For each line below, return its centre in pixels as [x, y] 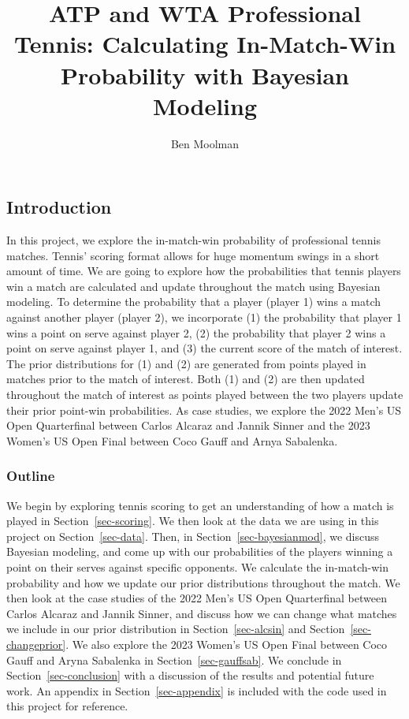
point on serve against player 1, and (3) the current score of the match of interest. [204, 348]
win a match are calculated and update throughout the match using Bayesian [193, 286]
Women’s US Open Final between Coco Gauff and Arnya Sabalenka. [172, 440]
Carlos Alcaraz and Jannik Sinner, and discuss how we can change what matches [202, 613]
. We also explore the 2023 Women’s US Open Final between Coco [227, 644]
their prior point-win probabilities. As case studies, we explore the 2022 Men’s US [204, 410]
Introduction [59, 207]
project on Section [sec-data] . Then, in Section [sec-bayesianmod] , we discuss [193, 536]
